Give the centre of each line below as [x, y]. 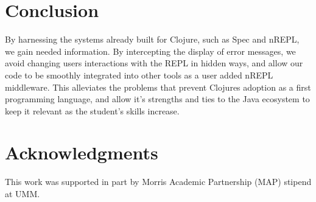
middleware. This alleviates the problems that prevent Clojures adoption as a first [158, 87]
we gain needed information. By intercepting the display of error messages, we [150, 51]
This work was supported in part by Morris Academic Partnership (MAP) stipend [158, 182]
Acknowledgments [82, 152]
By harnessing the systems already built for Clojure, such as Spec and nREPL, [152, 39]
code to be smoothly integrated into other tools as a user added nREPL [139, 75]
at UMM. [23, 193]
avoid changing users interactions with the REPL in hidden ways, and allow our [154, 63]
